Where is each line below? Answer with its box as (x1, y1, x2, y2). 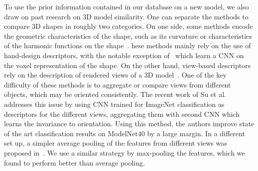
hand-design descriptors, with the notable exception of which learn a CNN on (4, 50, 244, 60)
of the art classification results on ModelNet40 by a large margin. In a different (4, 128, 245, 138)
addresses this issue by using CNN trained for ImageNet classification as (4, 98, 225, 109)
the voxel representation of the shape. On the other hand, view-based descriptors (4, 60, 251, 70)
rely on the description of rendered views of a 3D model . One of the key (4, 70, 227, 80)
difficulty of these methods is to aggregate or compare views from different (4, 79, 231, 89)
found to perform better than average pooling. (4, 157, 145, 168)
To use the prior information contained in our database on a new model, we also (4, 1, 249, 11)
